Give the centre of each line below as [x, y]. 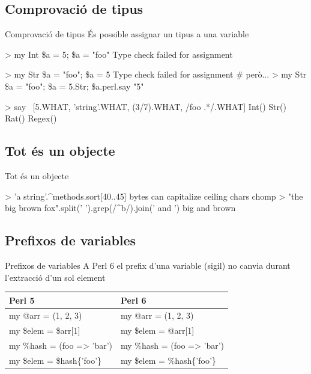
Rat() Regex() [31, 118]
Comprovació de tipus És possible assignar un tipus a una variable [127, 34]
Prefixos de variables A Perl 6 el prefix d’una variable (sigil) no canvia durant [148, 265]
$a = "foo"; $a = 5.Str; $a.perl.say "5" [74, 86]
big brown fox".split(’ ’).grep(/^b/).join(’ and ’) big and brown [120, 208]
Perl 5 [22, 300]
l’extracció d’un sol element [55, 277]
